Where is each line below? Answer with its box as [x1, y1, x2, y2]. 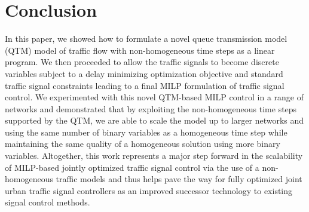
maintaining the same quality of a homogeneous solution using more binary [5, 137, 280, 150]
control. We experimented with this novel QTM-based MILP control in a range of [5, 91, 304, 103]
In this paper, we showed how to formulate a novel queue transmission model [5, 32, 287, 45]
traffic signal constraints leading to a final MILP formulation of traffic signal [5, 79, 284, 91]
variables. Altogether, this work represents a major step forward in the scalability [5, 149, 303, 162]
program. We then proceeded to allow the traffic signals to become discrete [5, 56, 279, 68]
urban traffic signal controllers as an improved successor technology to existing [5, 184, 293, 196]
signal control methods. [5, 196, 90, 208]
